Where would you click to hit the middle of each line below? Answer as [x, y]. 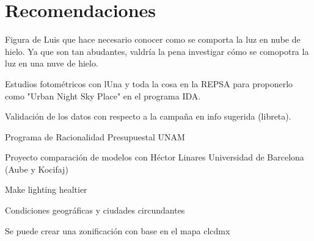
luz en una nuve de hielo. [52, 63]
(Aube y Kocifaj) [37, 169]
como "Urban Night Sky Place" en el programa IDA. [103, 95]
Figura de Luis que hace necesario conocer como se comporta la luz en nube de [153, 39]
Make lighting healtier [46, 189]
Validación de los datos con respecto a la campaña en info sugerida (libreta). [148, 116]
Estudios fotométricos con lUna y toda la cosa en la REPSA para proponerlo [149, 83]
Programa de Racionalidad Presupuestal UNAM [95, 136]
